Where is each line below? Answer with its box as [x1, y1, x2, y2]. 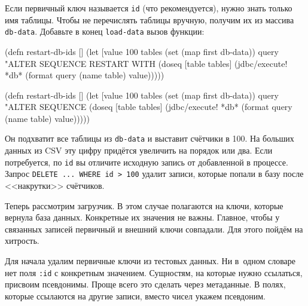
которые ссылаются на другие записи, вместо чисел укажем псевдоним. [5, 289, 266, 302]
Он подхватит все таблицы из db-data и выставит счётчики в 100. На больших [5, 132, 294, 145]
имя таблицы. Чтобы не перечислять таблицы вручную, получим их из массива [5, 13, 294, 26]
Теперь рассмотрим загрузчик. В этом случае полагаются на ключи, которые [5, 199, 283, 212]
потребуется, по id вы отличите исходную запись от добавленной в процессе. [5, 155, 288, 168]
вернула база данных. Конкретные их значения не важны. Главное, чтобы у [5, 211, 280, 224]
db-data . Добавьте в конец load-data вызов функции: [5, 25, 205, 38]
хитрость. [5, 234, 39, 247]
